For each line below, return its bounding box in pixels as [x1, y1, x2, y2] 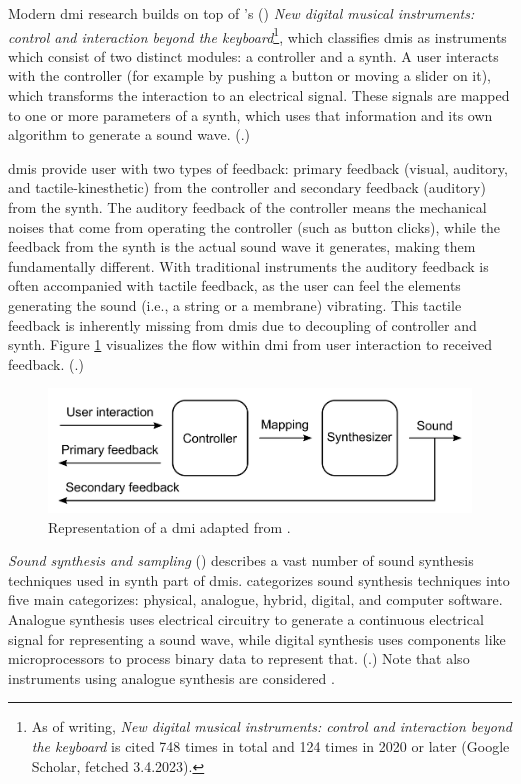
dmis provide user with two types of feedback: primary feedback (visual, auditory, [8, 157, 508, 178]
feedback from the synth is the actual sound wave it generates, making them [8, 236, 476, 257]
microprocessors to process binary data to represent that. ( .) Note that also [8, 648, 470, 669]
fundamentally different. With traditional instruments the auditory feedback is [8, 255, 489, 276]
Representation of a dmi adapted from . [48, 516, 291, 537]
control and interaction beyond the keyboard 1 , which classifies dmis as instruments [8, 23, 507, 47]
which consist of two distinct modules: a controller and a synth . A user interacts [8, 45, 499, 66]
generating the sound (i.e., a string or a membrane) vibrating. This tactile [8, 294, 462, 315]
